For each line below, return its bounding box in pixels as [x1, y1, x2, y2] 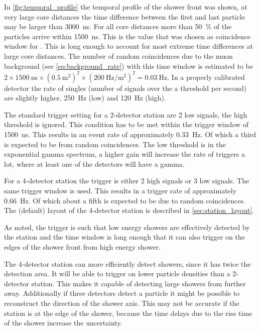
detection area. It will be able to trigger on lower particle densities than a [4, 268, 230, 279]
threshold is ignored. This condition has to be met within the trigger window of [4, 119, 248, 130]
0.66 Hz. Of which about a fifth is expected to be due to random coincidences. [4, 195, 245, 205]
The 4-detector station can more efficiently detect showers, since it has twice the [4, 258, 251, 269]
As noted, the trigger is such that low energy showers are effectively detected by [4, 222, 250, 232]
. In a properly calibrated [167, 71, 245, 82]
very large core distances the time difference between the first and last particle [4, 11, 245, 22]
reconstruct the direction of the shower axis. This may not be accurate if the [4, 297, 239, 308]
